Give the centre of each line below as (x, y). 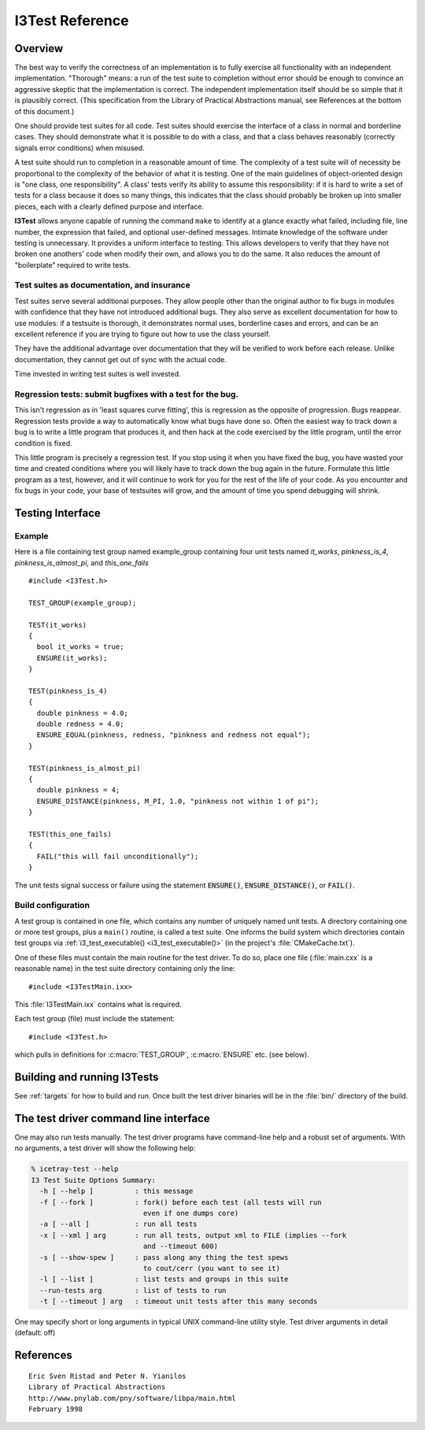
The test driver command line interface (112, 1118)
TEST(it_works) (58, 625)
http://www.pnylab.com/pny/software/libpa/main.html (132, 1398)
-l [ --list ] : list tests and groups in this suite (164, 1279)
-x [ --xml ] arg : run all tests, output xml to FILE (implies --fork (193, 1235)
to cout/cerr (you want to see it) (212, 1268)
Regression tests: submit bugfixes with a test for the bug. (127, 394)
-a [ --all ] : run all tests (118, 1224)
